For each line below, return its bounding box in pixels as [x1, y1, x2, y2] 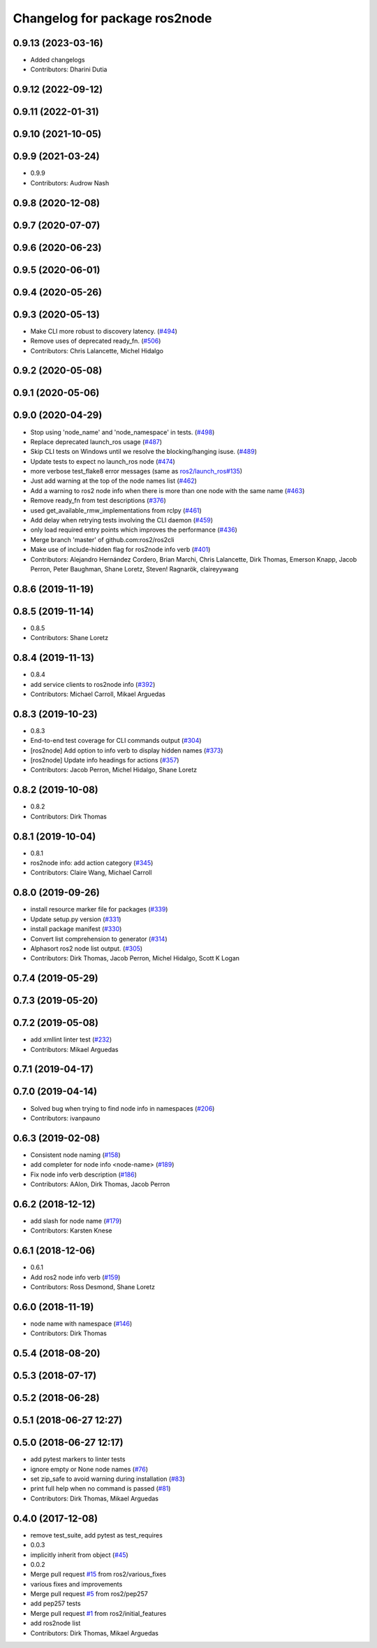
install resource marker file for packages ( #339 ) [30, 905, 168, 914]
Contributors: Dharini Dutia [30, 65, 108, 73]
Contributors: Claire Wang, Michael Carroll [30, 868, 152, 877]
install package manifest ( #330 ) [30, 925, 122, 933]
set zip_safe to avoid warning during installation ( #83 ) [30, 1475, 185, 1483]
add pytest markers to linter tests [30, 1455, 126, 1463]
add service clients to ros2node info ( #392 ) [30, 680, 156, 688]
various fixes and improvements [30, 1579, 123, 1588]
